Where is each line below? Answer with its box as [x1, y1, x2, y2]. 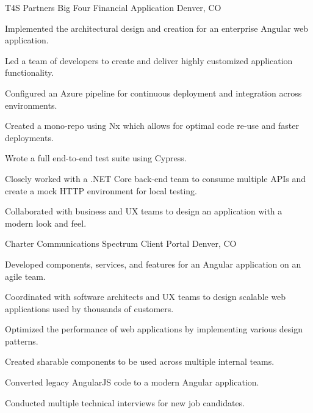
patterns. [5, 334, 38, 347]
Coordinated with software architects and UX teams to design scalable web [5, 290, 286, 303]
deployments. [5, 131, 54, 144]
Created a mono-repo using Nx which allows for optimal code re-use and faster [5, 119, 299, 132]
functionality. [5, 66, 54, 79]
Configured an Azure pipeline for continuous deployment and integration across [5, 86, 302, 99]
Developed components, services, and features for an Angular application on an [5, 257, 301, 270]
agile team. [5, 269, 46, 282]
